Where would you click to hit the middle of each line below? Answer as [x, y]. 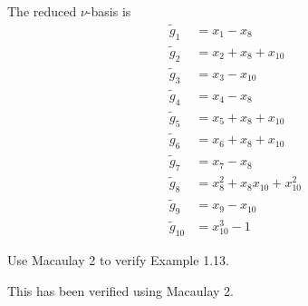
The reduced [42, 11]
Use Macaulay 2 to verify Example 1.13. [118, 260]
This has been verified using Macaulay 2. [120, 290]
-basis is [109, 11]
